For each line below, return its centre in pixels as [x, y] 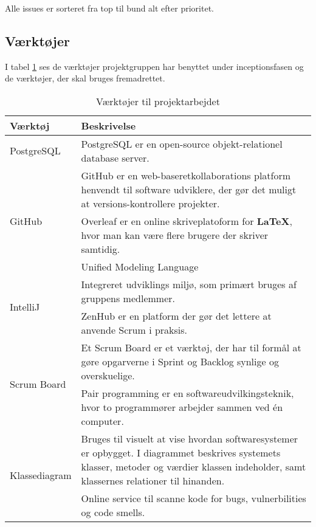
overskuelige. [108, 375]
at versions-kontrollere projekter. [150, 203]
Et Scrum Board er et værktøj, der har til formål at [191, 347]
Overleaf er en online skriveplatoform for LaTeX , [187, 221]
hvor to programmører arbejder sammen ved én [182, 407]
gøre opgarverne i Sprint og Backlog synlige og [180, 361]
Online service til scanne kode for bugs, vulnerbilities [194, 498]
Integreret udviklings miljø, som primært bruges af [189, 284]
